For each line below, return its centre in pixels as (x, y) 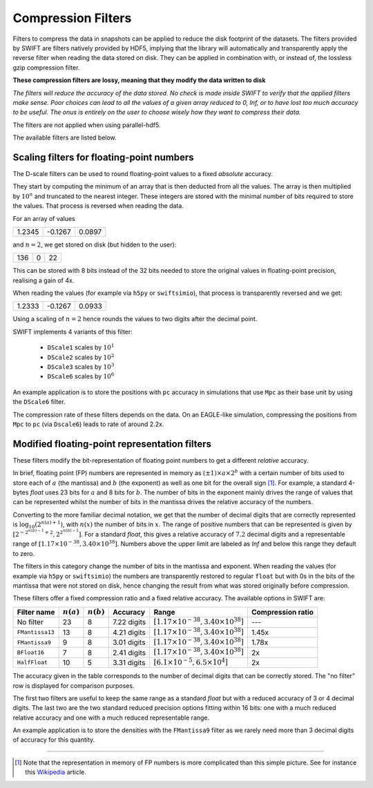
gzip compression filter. (46, 67)
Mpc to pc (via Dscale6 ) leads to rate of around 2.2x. (88, 424)
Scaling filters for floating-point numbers (103, 157)
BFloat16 (31, 653)
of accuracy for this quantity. (54, 740)
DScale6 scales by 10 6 (81, 376)
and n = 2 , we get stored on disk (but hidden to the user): (95, 244)
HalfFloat (32, 663)
